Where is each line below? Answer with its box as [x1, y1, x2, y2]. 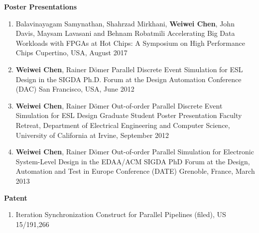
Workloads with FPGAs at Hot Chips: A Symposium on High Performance [15, 37, 245, 48]
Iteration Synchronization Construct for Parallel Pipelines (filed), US [15, 209, 226, 220]
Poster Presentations [4, 1, 77, 11]
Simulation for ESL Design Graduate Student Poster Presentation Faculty [15, 110, 242, 120]
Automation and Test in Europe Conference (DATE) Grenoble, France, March [15, 166, 255, 176]
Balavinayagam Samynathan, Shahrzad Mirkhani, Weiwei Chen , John [15, 18, 235, 28]
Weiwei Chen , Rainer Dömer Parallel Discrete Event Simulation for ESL [15, 64, 243, 74]
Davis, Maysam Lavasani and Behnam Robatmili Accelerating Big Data [15, 28, 235, 38]
